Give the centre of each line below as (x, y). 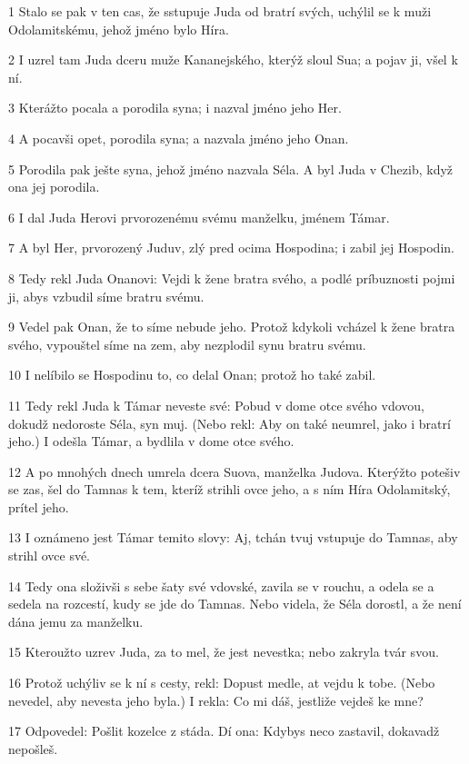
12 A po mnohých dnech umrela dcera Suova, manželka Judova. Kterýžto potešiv (234, 471)
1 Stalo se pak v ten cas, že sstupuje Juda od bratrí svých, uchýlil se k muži (220, 11)
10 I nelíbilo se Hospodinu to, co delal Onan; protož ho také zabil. (192, 375)
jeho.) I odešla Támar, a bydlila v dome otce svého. (151, 441)
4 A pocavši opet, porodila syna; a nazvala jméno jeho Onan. (179, 138)
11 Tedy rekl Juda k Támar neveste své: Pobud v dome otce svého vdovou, (216, 405)
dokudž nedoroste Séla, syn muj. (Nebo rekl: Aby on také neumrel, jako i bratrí (230, 423)
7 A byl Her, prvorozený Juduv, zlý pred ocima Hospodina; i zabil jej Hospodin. (231, 248)
